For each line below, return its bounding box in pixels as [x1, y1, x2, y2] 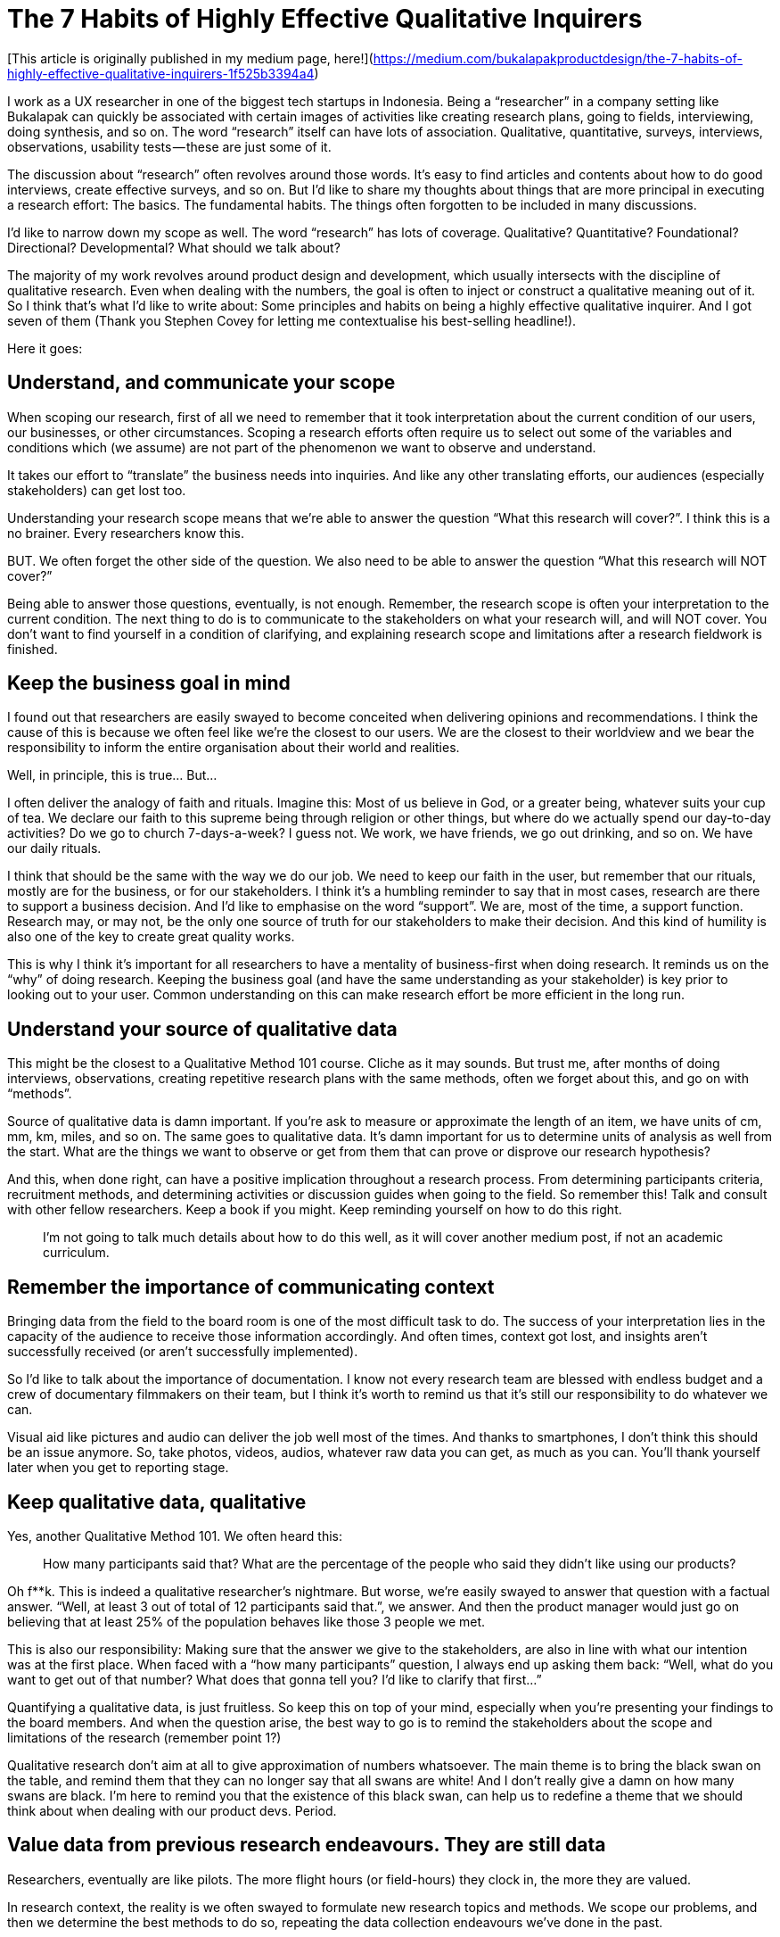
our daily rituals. [7, 840, 102, 857]
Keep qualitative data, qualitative [7, 1490, 307, 1513]
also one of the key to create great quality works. [7, 929, 295, 945]
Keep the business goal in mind [7, 672, 291, 695]
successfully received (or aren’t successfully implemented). [7, 1344, 358, 1360]
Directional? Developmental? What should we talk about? [7, 239, 341, 255]
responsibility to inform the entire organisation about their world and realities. [7, 740, 460, 756]
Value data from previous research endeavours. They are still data [7, 1834, 606, 1857]
